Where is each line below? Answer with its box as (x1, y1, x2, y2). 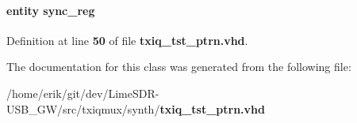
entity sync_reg (6, 2, 95, 18)
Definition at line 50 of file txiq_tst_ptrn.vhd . (6, 32, 248, 48)
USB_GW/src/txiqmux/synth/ (6, 100, 160, 117)
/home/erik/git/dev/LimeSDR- (6, 84, 159, 101)
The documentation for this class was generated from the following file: (6, 58, 351, 75)
